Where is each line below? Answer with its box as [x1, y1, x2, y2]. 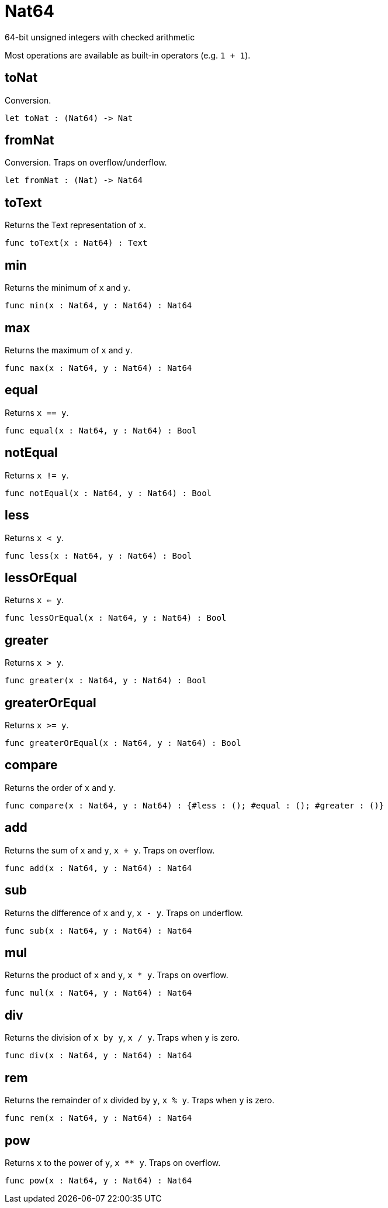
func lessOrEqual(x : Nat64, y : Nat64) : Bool [5, 613, 227, 623]
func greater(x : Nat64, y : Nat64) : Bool [5, 676, 207, 686]
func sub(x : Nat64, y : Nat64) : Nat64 [5, 925, 192, 935]
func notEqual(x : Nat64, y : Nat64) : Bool [5, 488, 212, 498]
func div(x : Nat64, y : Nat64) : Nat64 [5, 1051, 192, 1061]
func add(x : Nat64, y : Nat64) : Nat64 [5, 863, 192, 873]
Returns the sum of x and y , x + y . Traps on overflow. [5, 845, 215, 855]
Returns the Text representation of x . [5, 220, 146, 230]
